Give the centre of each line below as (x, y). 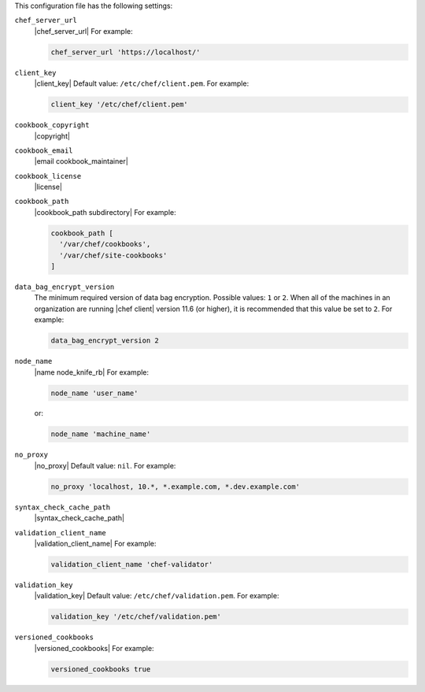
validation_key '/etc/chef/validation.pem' (136, 617)
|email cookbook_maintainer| (81, 161)
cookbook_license (48, 176)
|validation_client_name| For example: (95, 543)
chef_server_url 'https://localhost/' (126, 52)
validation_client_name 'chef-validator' (132, 564)
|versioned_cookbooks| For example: (94, 648)
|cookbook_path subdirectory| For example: (105, 212)
